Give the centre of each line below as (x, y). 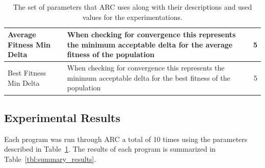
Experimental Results (62, 117)
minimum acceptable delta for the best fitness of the (149, 77)
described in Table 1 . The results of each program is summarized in (110, 149)
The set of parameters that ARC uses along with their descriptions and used (132, 7)
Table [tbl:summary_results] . (50, 159)
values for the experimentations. (132, 17)
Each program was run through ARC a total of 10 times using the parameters (126, 139)
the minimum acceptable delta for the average (150, 44)
